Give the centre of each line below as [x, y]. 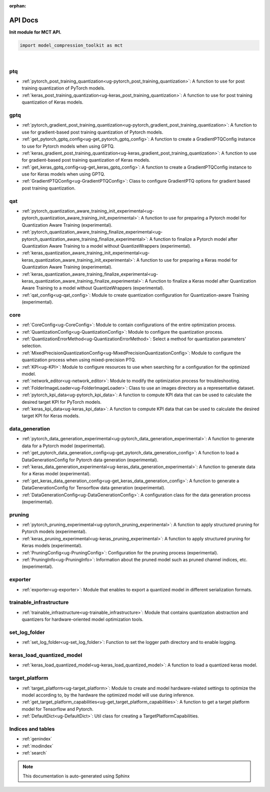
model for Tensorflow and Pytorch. [57, 709]
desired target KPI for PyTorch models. [62, 402]
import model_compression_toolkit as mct [71, 45]
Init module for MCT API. [35, 32]
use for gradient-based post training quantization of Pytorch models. [92, 132]
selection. [32, 346]
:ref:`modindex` [37, 746]
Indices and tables [32, 729]
